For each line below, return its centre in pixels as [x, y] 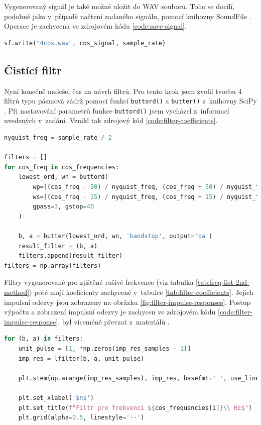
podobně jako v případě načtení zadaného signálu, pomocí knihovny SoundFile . [128, 16]
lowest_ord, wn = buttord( [63, 177]
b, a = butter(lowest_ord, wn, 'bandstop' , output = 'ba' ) [115, 236]
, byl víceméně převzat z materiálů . [114, 321]
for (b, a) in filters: [44, 339]
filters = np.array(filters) [53, 265]
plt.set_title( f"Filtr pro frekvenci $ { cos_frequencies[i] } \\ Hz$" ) [135, 408]
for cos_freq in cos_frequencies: [62, 167]
